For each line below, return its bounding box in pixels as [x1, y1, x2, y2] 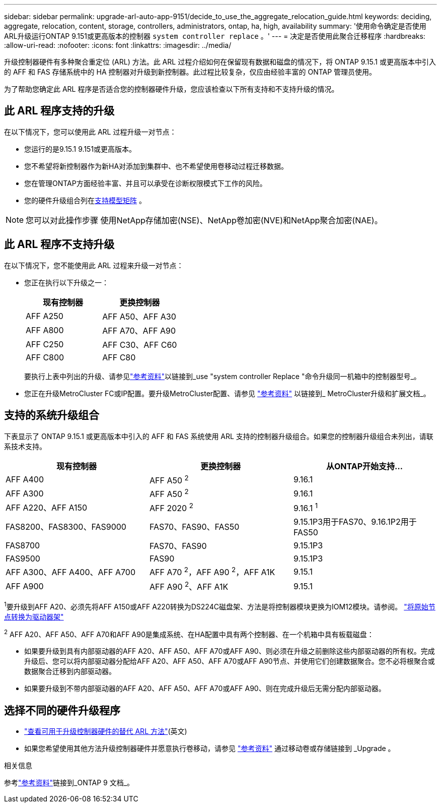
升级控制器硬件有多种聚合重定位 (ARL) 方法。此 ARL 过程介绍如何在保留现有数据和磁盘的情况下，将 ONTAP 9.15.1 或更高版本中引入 [4, 57, 436, 66]
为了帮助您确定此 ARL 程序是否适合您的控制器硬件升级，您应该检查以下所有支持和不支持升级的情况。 [4, 85, 339, 93]
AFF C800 [26, 352, 64, 362]
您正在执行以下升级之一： [24, 278, 109, 287]
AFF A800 [26, 325, 64, 335]
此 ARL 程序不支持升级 [4, 238, 115, 251]
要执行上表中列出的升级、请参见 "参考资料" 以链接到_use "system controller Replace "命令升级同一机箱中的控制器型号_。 [24, 371, 421, 381]
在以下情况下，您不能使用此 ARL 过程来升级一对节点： [4, 261, 184, 270]
